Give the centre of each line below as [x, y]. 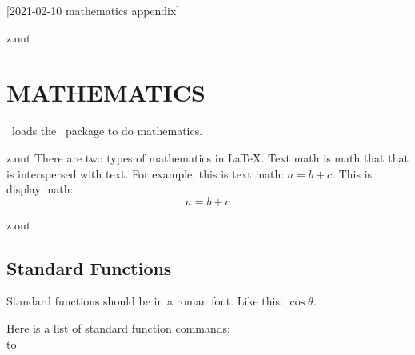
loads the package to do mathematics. [107, 131]
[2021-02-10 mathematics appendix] [93, 10]
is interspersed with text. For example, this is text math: [146, 173]
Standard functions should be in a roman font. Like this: [145, 301]
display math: [40, 189]
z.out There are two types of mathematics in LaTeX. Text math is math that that [207, 157]
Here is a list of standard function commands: [118, 328]
